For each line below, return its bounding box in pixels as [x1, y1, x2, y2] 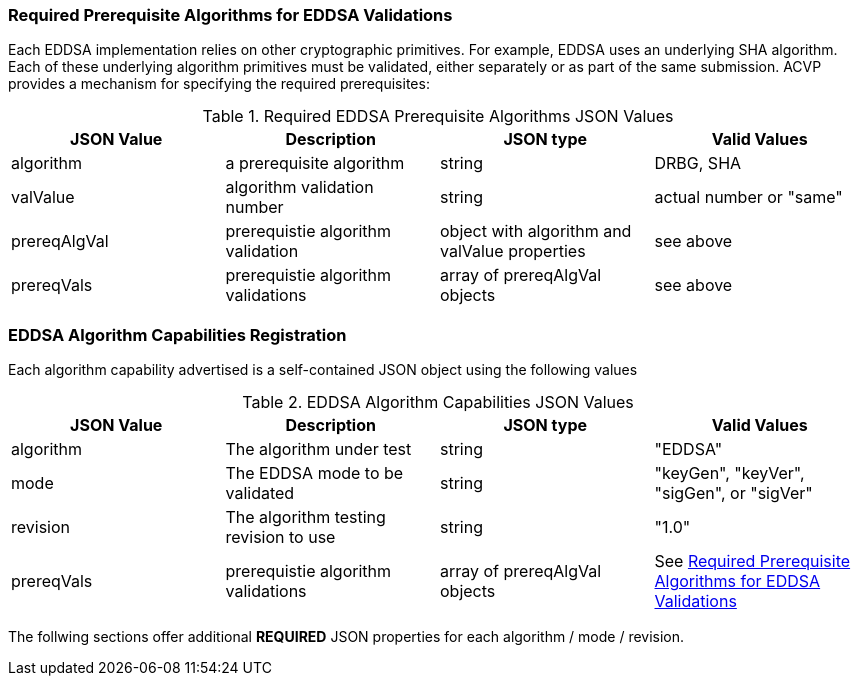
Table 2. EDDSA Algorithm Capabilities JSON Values [242, 392, 634, 413]
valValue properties [440, 241, 586, 262]
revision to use [225, 527, 336, 548]
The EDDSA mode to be [225, 463, 404, 484]
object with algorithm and [440, 221, 632, 242]
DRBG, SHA [654, 153, 742, 174]
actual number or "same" [654, 187, 843, 208]
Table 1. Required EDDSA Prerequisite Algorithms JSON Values [202, 106, 674, 127]
